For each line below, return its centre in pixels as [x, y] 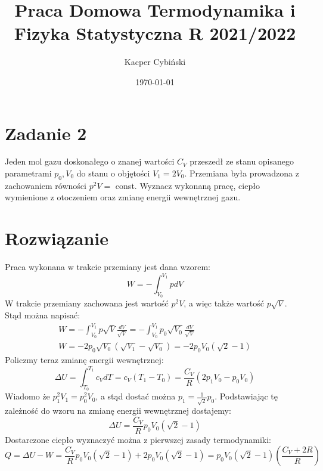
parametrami [28, 173]
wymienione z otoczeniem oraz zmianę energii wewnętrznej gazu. [123, 197]
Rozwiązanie [57, 238]
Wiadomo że [27, 396]
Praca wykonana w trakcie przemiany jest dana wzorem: [108, 267]
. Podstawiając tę [246, 396]
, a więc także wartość [224, 303]
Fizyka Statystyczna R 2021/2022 [155, 33]
